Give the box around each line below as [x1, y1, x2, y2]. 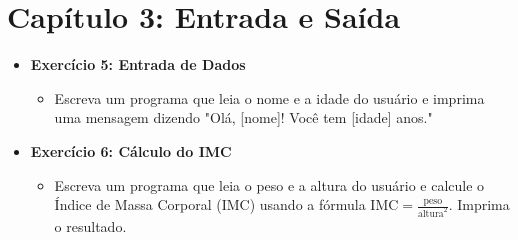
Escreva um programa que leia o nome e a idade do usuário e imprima [54, 87, 485, 108]
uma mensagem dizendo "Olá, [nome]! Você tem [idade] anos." [54, 107, 433, 128]
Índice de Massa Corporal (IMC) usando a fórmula [54, 194, 366, 215]
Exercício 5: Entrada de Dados [30, 54, 246, 75]
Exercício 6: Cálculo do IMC [30, 140, 232, 161]
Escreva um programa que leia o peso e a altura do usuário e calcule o [54, 174, 485, 195]
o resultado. [54, 215, 127, 236]
